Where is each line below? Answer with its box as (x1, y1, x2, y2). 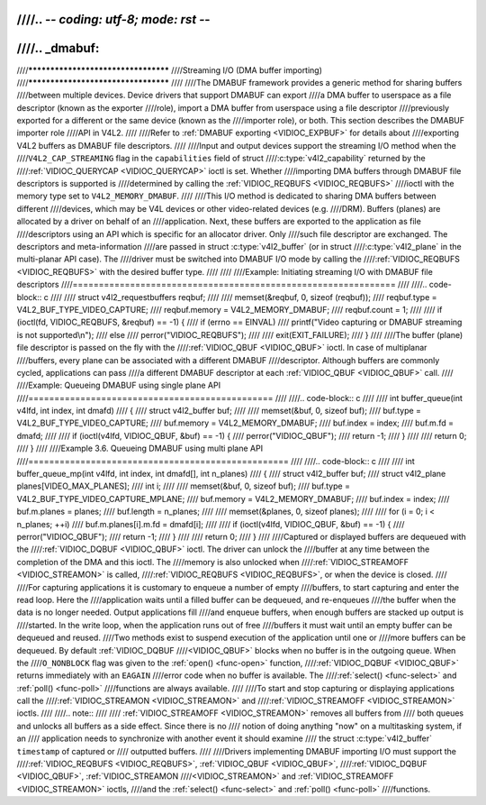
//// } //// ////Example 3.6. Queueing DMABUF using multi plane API (16, 443, 264, 454)
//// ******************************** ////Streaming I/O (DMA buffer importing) (16, 64, 323, 76)
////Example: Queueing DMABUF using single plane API (16, 380, 220, 391)
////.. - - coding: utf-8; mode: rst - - (16, 12, 211, 27)
